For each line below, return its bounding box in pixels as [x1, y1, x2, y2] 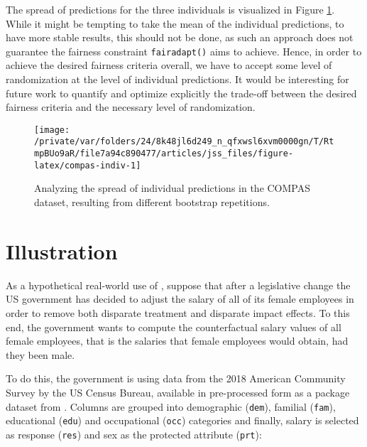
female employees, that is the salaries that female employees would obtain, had [6, 333, 349, 348]
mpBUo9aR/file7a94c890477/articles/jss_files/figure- [34, 149, 294, 159]
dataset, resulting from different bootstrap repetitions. [34, 195, 270, 210]
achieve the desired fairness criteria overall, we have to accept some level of [6, 58, 332, 72]
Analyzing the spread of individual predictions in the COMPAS [34, 181, 311, 195]
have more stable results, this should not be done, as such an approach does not [6, 30, 354, 45]
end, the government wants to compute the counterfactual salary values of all [6, 319, 341, 334]
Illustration [6, 236, 118, 265]
